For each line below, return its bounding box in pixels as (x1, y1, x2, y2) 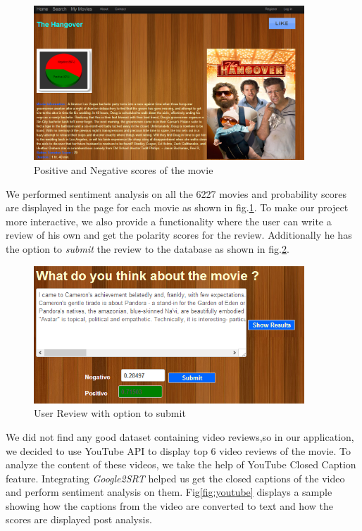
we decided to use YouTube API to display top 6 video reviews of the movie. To (6, 443, 351, 458)
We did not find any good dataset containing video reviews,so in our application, (6, 429, 354, 444)
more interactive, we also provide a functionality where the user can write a (6, 213, 332, 228)
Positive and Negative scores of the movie (34, 162, 213, 177)
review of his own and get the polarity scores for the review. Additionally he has (6, 227, 352, 242)
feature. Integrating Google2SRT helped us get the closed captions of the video (6, 470, 345, 485)
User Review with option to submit (34, 406, 186, 420)
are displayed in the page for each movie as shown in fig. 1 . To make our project (6, 200, 349, 215)
